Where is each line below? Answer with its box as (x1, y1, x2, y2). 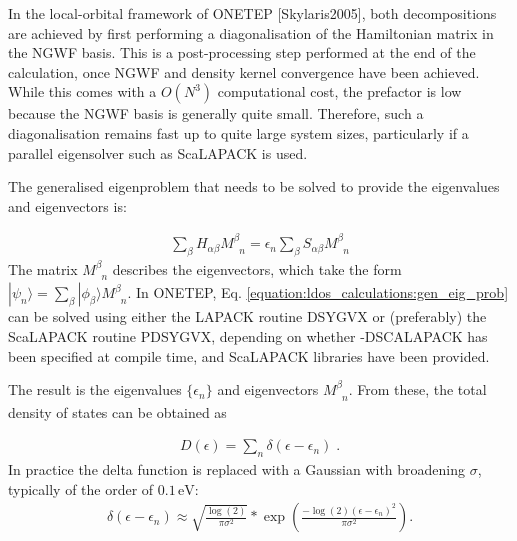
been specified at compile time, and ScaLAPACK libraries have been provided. (8, 345, 490, 366)
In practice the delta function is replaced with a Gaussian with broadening (8, 459, 466, 480)
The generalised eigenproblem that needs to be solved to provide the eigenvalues (8, 176, 500, 197)
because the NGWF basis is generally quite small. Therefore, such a (8, 103, 424, 124)
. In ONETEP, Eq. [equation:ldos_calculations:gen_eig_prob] (127, 282, 509, 303)
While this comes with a (8, 81, 157, 102)
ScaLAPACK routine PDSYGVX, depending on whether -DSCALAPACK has (8, 326, 488, 346)
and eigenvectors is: (8, 195, 127, 216)
